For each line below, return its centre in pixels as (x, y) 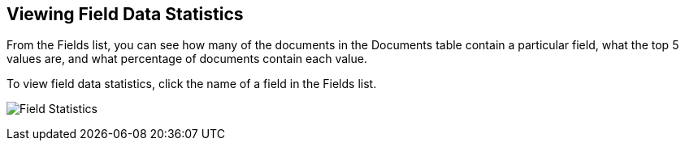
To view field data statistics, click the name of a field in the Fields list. (192, 84)
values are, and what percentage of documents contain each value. (187, 59)
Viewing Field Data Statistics (125, 14)
